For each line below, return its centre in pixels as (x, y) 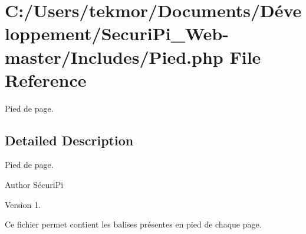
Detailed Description (69, 140)
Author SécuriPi (34, 185)
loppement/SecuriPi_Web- (117, 33)
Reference (46, 79)
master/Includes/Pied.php (114, 56)
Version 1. (23, 204)
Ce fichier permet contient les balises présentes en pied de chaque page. (133, 224)
